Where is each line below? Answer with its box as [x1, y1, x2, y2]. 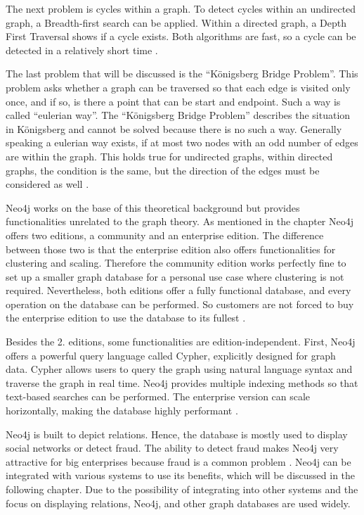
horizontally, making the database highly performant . [6, 403, 238, 418]
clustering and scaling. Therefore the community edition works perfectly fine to [6, 255, 346, 270]
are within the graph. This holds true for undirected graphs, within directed [6, 148, 333, 163]
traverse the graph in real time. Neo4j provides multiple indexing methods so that [6, 375, 358, 390]
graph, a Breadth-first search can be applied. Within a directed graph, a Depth [6, 15, 346, 30]
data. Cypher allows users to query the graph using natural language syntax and [6, 362, 353, 376]
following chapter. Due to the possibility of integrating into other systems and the [6, 482, 358, 496]
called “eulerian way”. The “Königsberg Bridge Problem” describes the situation [6, 108, 351, 122]
